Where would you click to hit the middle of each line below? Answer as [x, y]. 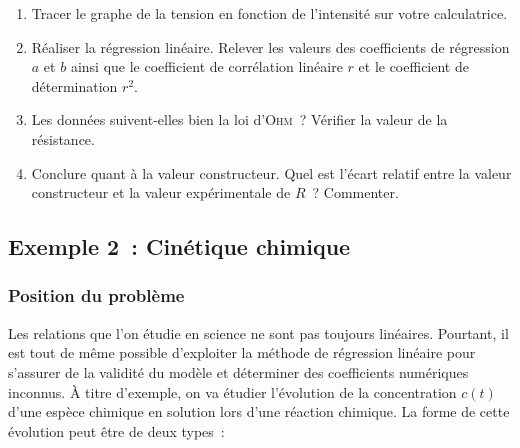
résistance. [63, 138]
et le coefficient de [413, 66]
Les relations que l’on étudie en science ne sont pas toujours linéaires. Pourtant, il [258, 332]
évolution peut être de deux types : [116, 430]
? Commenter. [355, 192]
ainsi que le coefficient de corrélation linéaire [206, 66]
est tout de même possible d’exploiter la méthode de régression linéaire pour [242, 352]
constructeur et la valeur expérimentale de [161, 192]
